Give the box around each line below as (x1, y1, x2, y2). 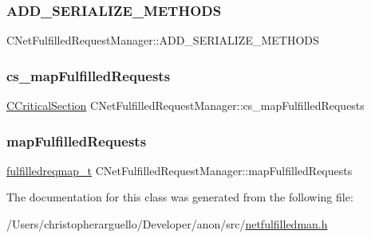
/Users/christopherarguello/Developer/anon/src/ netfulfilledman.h (6, 216, 328, 232)
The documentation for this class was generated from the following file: (6, 189, 353, 205)
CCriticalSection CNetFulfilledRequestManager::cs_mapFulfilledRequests (6, 97, 365, 114)
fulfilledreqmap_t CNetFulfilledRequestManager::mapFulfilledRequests (6, 162, 353, 178)
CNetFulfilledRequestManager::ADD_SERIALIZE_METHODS (6, 32, 319, 49)
